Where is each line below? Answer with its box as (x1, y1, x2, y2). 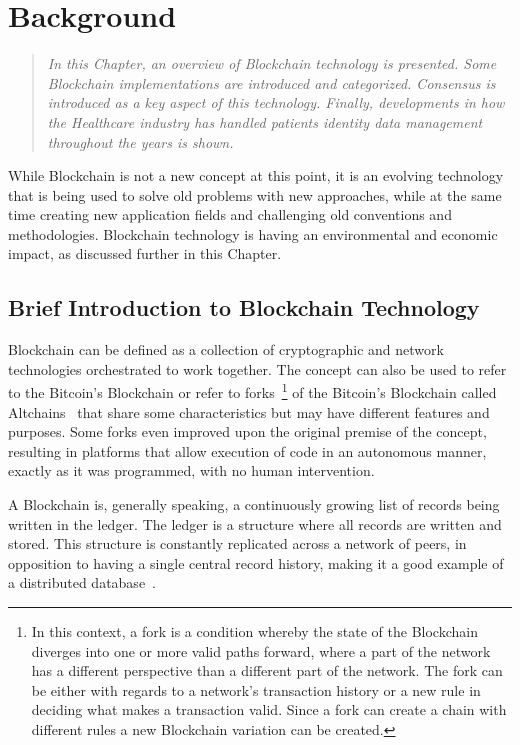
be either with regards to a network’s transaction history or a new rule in (31, 679, 481, 700)
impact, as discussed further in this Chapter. (8, 243, 282, 264)
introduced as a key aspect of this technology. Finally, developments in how (47, 92, 505, 113)
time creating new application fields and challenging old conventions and (8, 204, 452, 225)
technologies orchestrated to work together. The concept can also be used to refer (8, 358, 507, 379)
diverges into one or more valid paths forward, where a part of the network (31, 640, 491, 661)
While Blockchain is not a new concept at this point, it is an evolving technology (8, 165, 504, 186)
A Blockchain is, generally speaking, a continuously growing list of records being (8, 494, 500, 515)
